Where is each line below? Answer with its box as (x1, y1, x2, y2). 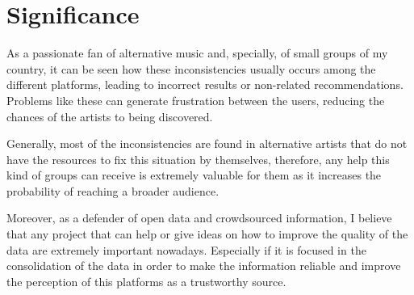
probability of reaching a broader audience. (6, 182, 220, 199)
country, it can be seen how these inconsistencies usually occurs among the (6, 60, 376, 77)
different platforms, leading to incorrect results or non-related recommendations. (6, 76, 404, 93)
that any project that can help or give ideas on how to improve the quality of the (6, 225, 408, 242)
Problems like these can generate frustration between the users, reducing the (6, 91, 385, 108)
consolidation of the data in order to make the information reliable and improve (6, 257, 401, 274)
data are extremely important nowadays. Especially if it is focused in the (6, 241, 366, 258)
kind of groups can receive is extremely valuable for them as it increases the (6, 166, 382, 183)
